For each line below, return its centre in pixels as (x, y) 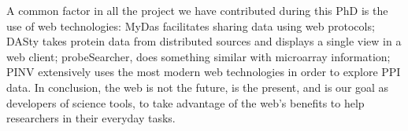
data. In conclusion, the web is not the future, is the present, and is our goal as (198, 87)
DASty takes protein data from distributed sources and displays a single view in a (204, 41)
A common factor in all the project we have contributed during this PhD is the (197, 10)
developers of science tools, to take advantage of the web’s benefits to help (185, 102)
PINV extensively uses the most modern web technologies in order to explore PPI (204, 72)
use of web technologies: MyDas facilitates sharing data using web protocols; (191, 25)
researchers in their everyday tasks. (91, 118)
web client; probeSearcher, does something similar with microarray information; (198, 56)
